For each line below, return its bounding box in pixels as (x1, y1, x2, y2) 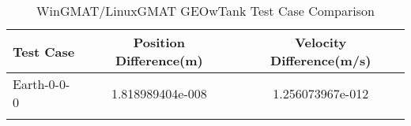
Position (133, 33, 185, 51)
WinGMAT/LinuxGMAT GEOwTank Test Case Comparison (36, 2, 375, 20)
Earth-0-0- (13, 75, 70, 93)
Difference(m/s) (270, 51, 371, 69)
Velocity (295, 33, 347, 51)
